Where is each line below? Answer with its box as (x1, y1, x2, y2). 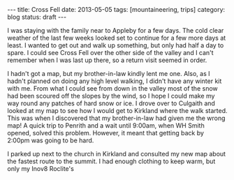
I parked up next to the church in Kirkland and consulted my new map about (7, 150, 226, 158)
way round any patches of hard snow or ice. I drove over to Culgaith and (7, 99, 215, 107)
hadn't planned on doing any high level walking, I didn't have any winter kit (7, 77, 222, 85)
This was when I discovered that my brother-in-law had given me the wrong (7, 114, 226, 122)
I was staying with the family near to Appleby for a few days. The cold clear (7, 27, 224, 34)
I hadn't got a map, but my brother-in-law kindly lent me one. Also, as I (7, 70, 210, 77)
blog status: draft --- (7, 13, 67, 21)
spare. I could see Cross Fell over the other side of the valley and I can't (7, 49, 214, 57)
